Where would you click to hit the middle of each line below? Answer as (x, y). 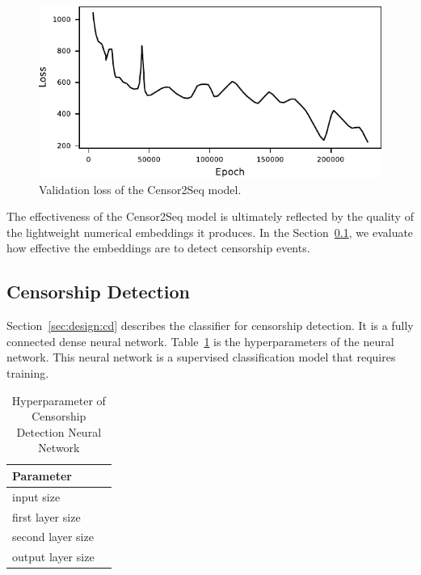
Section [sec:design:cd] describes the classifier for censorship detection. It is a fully (210, 326)
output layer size (53, 557)
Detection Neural (59, 431)
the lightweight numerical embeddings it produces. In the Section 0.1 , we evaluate (210, 232)
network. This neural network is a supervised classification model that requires (201, 357)
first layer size (46, 516)
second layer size (53, 537)
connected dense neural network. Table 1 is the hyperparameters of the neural (200, 341)
